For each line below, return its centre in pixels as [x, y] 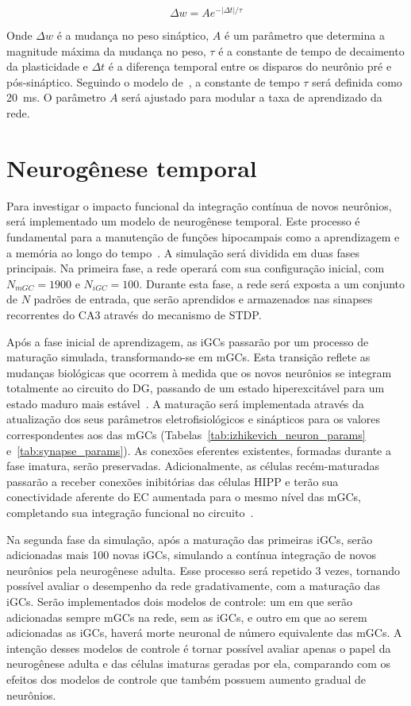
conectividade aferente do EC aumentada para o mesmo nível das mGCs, [184, 497]
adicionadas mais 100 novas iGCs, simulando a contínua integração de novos [192, 555]
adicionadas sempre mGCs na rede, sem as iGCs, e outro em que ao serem [187, 617]
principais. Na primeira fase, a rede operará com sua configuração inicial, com [196, 268]
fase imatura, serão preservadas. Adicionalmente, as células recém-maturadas [193, 466]
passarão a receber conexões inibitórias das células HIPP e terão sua [173, 481]
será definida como [357, 81]
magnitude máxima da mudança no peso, [106, 50]
